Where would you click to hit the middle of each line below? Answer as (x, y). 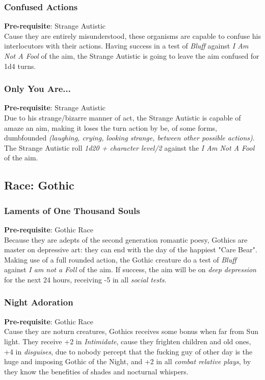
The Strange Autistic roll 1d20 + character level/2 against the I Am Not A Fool (129, 147)
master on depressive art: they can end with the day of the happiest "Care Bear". (131, 250)
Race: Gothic (39, 185)
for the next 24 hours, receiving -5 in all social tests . (85, 279)
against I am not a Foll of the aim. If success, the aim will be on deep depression (130, 269)
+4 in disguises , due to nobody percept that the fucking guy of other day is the (128, 351)
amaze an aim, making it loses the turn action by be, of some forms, (111, 127)
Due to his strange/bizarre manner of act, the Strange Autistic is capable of (123, 117)
